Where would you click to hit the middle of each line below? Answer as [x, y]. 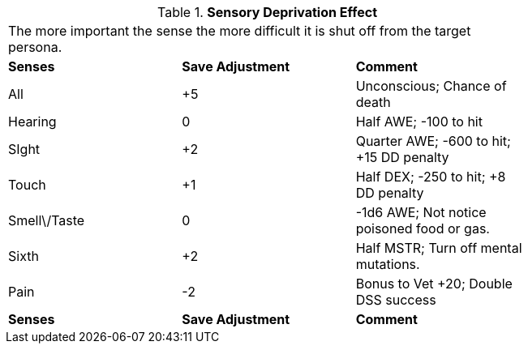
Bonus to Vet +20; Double [434, 284]
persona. [35, 47]
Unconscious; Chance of [431, 86]
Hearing [32, 122]
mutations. [388, 264]
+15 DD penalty [402, 157]
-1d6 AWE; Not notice [421, 212]
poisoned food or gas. [423, 228]
